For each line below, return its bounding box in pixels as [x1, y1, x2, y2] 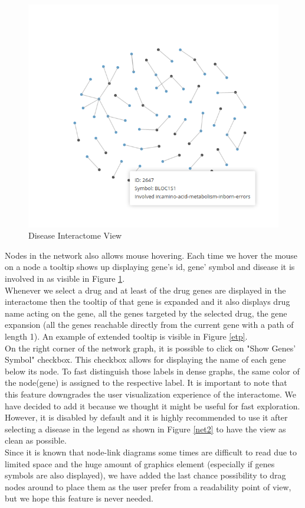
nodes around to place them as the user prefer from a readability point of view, [5, 480, 291, 493]
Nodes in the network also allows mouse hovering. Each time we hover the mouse [5, 249, 298, 261]
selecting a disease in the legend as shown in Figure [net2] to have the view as [5, 422, 286, 435]
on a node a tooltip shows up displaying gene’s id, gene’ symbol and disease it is [5, 260, 295, 273]
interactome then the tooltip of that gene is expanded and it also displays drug [5, 295, 290, 308]
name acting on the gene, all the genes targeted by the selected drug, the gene [5, 307, 287, 319]
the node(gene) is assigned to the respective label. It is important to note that [5, 376, 287, 389]
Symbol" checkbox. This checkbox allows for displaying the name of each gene [5, 353, 286, 366]
